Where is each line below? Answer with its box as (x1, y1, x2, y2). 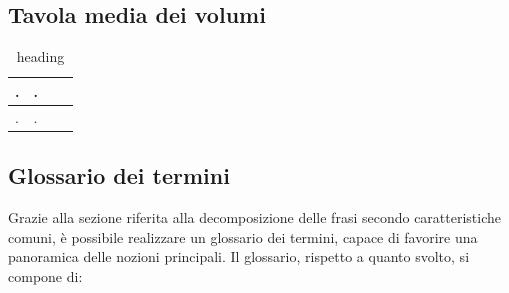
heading (16, 46, 65, 67)
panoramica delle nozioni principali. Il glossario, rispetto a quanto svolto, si (8, 246, 470, 267)
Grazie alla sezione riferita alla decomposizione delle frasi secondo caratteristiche (8, 206, 502, 227)
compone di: (8, 265, 83, 286)
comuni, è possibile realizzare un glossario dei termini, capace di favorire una (8, 226, 478, 247)
